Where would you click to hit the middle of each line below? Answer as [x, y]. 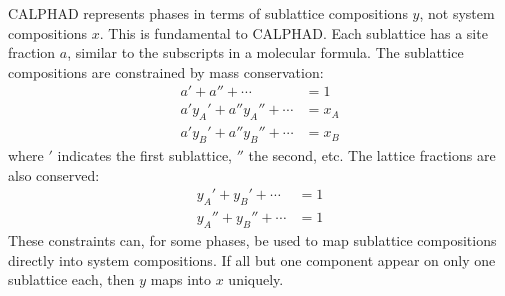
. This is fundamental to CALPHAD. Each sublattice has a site [293, 32]
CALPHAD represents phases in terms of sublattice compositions [208, 13]
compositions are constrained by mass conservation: [166, 71]
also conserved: [54, 174]
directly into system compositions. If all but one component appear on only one [252, 259]
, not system [457, 13]
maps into [181, 279]
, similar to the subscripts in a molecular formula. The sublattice [265, 52]
